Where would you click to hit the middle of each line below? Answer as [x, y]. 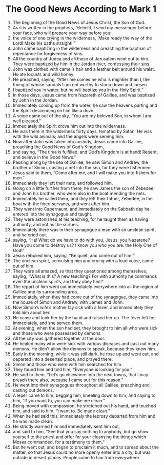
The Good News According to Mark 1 [81, 9]
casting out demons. [33, 390]
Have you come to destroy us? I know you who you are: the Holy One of [85, 245]
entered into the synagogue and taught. [52, 214]
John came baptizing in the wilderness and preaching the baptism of [82, 48]
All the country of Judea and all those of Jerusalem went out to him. [81, 58]
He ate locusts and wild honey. [43, 74]
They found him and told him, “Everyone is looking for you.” [72, 369]
